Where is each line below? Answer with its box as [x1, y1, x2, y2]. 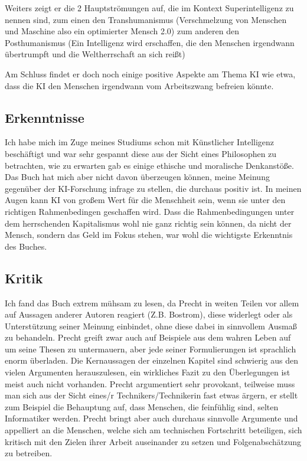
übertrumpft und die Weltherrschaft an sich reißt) [5, 48, 185, 60]
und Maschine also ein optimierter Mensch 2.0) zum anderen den [5, 25, 240, 37]
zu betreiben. [5, 447, 53, 459]
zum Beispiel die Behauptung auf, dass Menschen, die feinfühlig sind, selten [5, 400, 279, 413]
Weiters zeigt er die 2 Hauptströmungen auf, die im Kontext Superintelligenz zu [5, 2, 294, 14]
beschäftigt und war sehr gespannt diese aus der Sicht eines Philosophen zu [5, 147, 277, 159]
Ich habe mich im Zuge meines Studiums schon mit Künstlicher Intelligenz [5, 136, 275, 148]
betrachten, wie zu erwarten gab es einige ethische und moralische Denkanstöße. [5, 159, 294, 171]
